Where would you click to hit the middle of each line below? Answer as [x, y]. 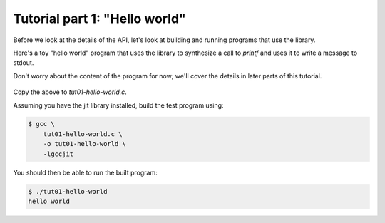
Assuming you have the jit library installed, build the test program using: [118, 105]
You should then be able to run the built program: [85, 172]
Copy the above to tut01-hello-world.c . [70, 92]
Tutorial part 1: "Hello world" [100, 19]
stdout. [24, 63]
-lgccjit [58, 154]
